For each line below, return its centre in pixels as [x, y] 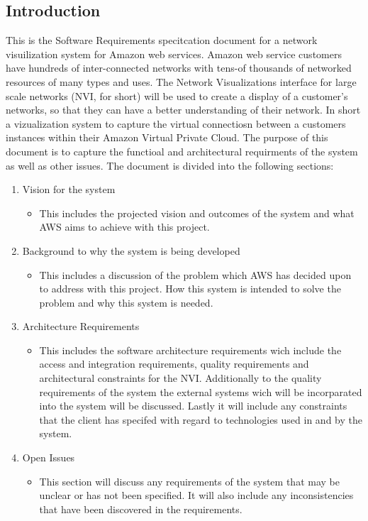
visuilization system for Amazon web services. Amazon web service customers [174, 54]
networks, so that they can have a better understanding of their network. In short [183, 110]
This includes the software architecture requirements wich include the [190, 350]
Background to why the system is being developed [131, 250]
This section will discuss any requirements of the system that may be [189, 481]
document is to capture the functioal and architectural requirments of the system [182, 151]
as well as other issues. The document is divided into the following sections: [170, 165]
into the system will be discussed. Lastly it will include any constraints [193, 406]
